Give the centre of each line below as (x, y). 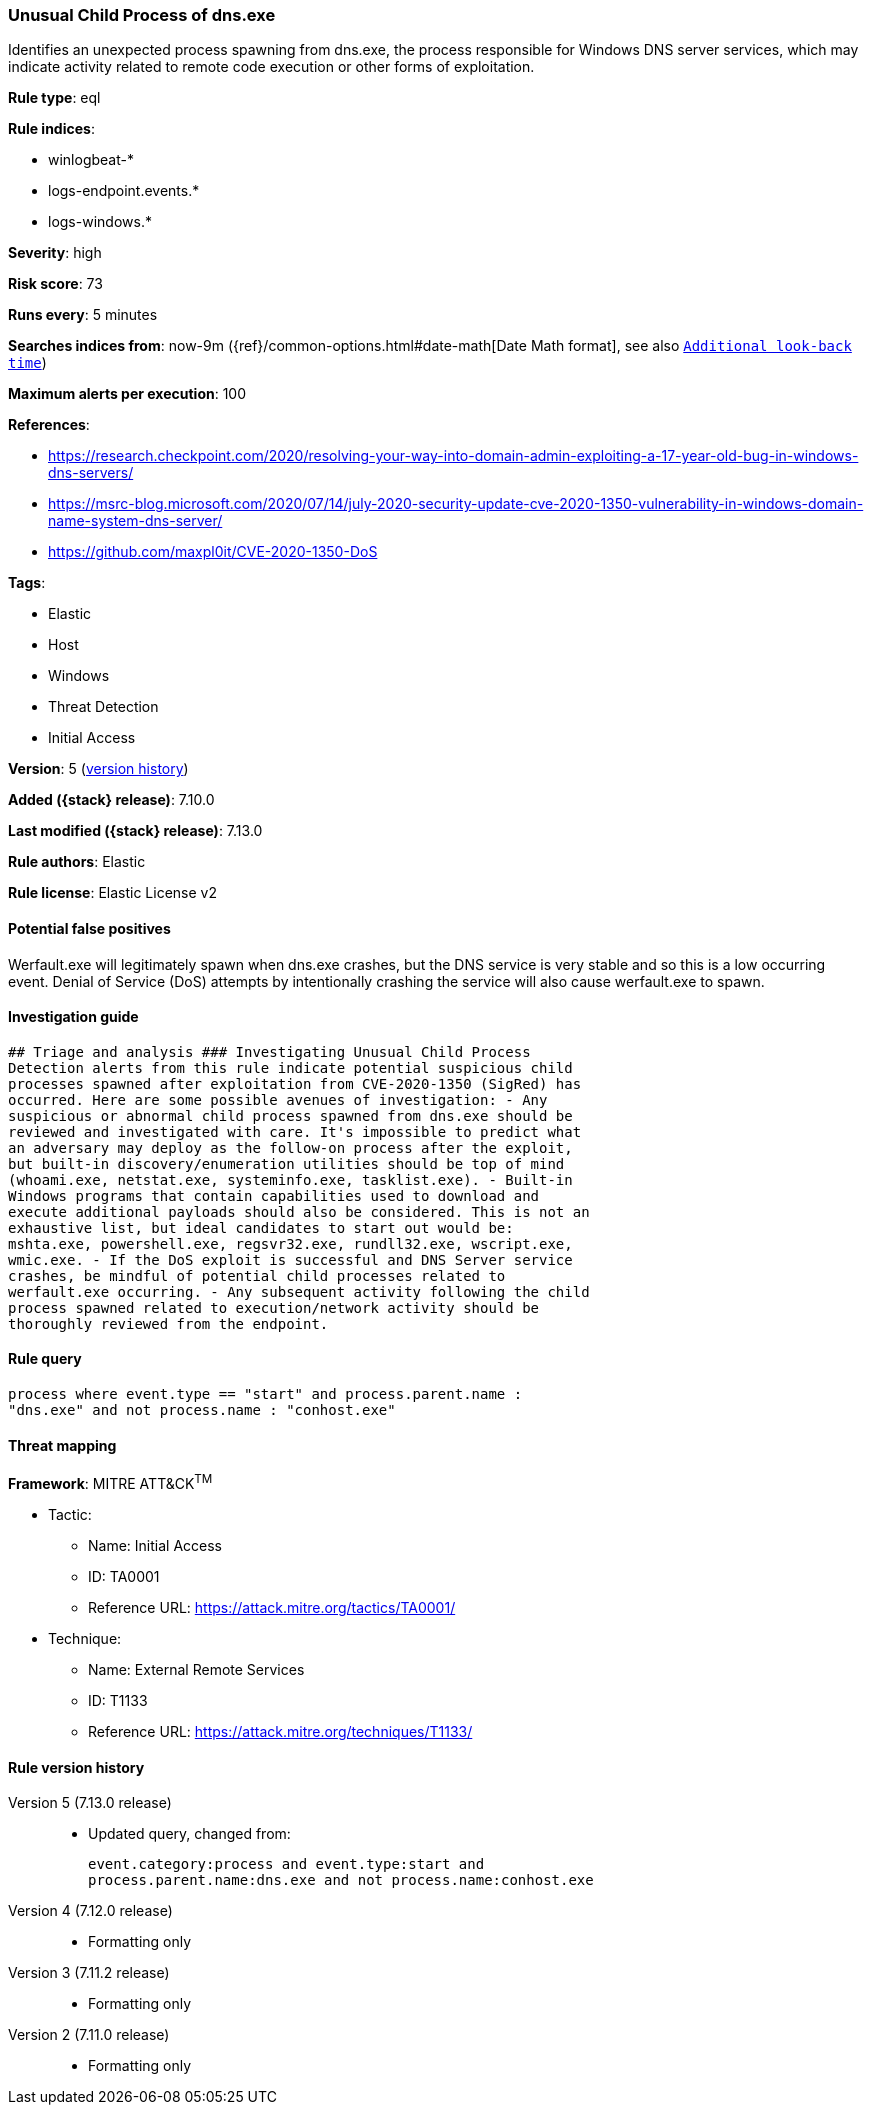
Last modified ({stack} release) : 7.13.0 (135, 831)
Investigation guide (73, 1017)
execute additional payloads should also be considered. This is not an (299, 1211)
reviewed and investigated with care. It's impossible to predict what (295, 1131)
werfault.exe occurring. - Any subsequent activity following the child (299, 1291)
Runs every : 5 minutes (83, 315)
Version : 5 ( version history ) (98, 769)
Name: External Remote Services (196, 1669)
